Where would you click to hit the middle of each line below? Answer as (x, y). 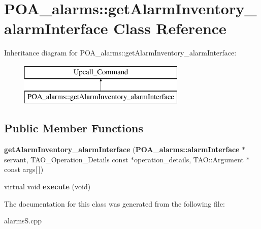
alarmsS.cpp (23, 221)
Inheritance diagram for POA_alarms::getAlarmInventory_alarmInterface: (120, 53)
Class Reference (170, 28)
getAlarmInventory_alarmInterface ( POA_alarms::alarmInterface (122, 149)
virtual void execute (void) (47, 187)
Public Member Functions (74, 128)
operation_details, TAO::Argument (189, 159)
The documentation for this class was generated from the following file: (115, 203)
